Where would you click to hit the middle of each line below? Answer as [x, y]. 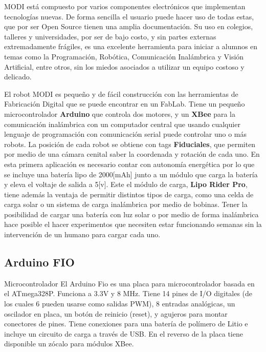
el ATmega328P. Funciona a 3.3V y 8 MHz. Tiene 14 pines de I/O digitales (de [128, 293]
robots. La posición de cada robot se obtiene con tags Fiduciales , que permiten [130, 144]
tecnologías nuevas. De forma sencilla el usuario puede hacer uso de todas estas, [129, 16]
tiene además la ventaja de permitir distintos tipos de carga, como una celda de [129, 194]
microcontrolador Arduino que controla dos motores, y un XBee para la [120, 113]
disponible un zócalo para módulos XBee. [69, 344]
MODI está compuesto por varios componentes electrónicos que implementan [125, 6]
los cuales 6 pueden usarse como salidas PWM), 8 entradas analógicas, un [120, 304]
